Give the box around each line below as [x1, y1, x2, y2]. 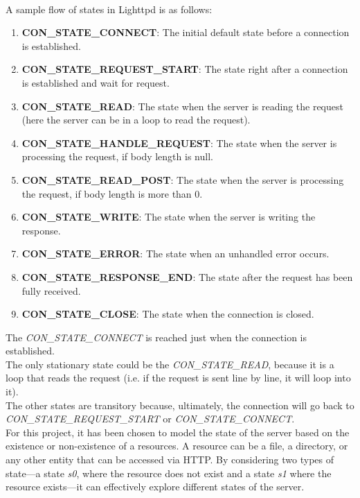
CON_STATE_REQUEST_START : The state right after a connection [21, 62, 348, 76]
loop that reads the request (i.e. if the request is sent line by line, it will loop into [6, 370, 351, 385]
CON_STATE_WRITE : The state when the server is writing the [21, 209, 316, 224]
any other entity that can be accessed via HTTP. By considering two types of [6, 452, 334, 467]
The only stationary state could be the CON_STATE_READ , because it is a [6, 357, 334, 371]
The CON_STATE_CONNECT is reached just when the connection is [6, 329, 307, 344]
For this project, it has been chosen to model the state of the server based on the [6, 424, 350, 439]
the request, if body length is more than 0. [21, 186, 203, 200]
